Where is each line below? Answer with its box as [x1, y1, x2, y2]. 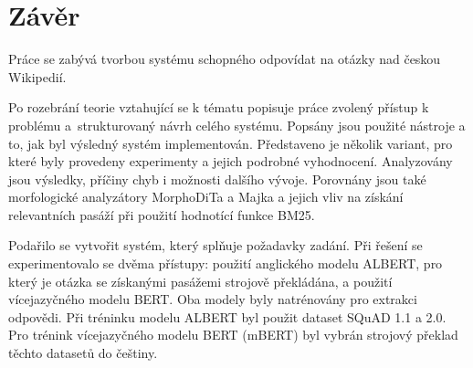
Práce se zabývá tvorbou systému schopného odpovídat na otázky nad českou [8, 49, 441, 68]
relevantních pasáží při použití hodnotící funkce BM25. [8, 205, 315, 224]
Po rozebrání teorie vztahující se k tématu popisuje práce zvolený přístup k [8, 98, 429, 117]
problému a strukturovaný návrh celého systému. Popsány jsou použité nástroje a [8, 115, 466, 134]
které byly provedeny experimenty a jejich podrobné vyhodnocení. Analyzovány [8, 152, 453, 171]
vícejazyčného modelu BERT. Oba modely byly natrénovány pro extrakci [8, 289, 417, 309]
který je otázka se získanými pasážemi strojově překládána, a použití [8, 271, 393, 290]
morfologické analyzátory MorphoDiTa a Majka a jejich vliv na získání [8, 187, 404, 206]
